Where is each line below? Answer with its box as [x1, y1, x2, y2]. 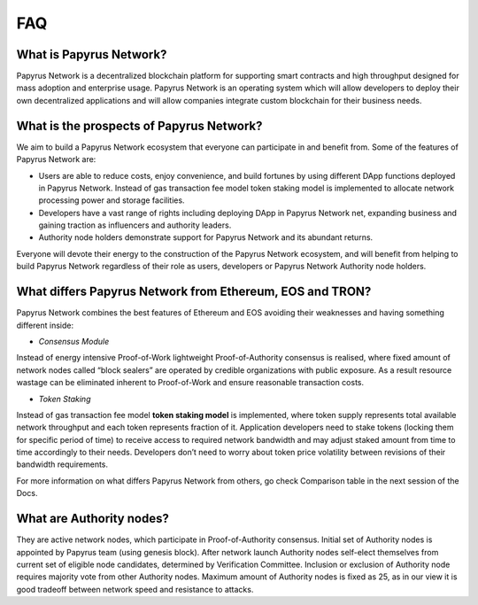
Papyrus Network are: [16, 154, 96, 165]
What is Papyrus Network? [16, 47, 167, 62]
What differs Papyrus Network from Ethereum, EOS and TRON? [16, 284, 372, 299]
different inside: [16, 320, 74, 330]
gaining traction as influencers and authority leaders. [38, 220, 232, 230]
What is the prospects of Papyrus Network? [16, 118, 263, 133]
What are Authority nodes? [16, 511, 170, 526]
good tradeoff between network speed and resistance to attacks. [16, 584, 254, 594]
